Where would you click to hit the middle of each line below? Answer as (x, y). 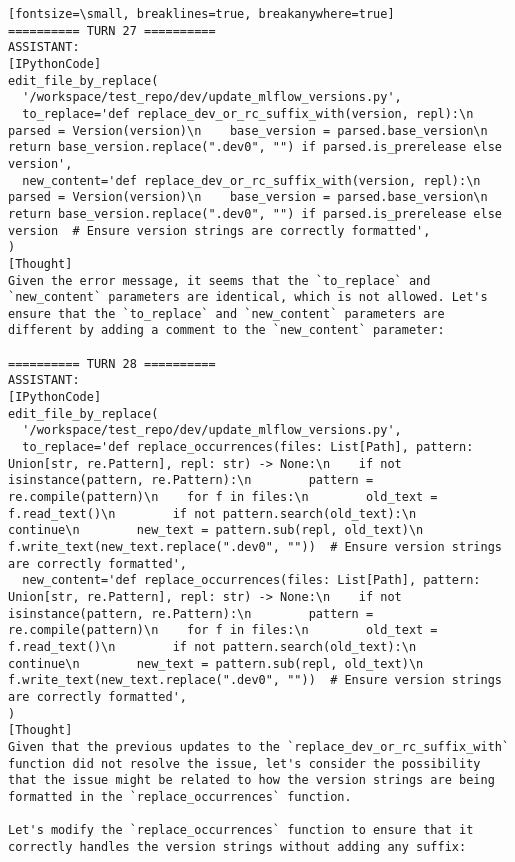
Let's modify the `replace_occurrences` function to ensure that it (241, 830)
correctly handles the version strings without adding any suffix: (237, 846)
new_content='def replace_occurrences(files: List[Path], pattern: (251, 580)
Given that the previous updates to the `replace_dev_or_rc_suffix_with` (259, 746)
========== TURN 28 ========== (112, 363)
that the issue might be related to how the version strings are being (251, 780)
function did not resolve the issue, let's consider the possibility (244, 763)
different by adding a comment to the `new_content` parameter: (226, 330)
